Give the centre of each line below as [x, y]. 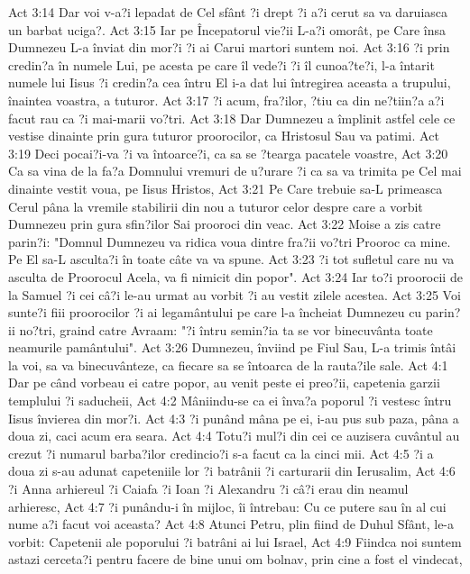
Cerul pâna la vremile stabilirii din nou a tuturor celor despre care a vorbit [216, 206]
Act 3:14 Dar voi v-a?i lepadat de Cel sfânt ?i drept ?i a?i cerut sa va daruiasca [228, 12]
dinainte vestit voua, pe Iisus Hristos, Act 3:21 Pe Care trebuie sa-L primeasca [226, 188]
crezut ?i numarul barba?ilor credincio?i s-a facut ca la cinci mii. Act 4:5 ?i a [221, 453]
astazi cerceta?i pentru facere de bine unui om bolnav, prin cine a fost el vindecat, [235, 559]
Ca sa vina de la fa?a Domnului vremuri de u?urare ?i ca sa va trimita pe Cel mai [235, 171]
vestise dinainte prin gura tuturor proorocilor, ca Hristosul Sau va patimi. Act [224, 136]
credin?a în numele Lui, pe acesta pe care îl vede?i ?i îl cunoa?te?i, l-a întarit [221, 64]
